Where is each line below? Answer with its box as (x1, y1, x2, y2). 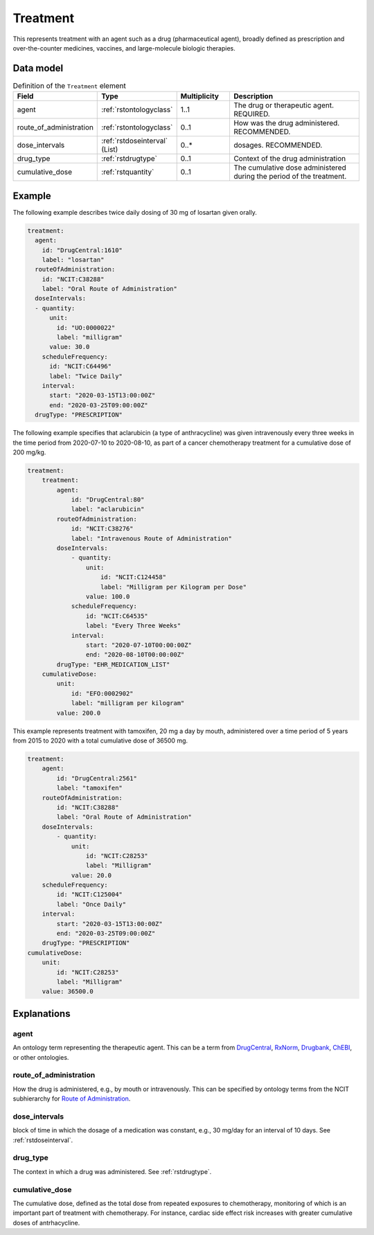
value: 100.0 (85, 592, 130, 601)
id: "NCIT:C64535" (85, 612, 148, 620)
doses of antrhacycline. (12, 1218, 80, 1227)
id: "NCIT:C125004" (56, 891, 123, 898)
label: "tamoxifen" (56, 784, 123, 792)
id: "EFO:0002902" (71, 689, 134, 698)
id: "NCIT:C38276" (71, 525, 134, 533)
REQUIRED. (233, 109, 270, 119)
